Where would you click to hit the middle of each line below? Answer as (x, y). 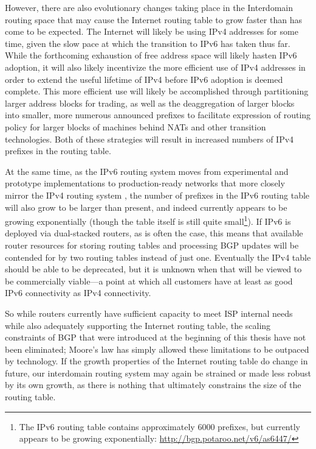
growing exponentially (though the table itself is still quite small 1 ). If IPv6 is (148, 220)
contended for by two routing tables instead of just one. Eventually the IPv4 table (158, 257)
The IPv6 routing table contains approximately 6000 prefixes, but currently (160, 426)
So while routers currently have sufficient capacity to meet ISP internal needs (149, 313)
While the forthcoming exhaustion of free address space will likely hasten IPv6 (151, 55)
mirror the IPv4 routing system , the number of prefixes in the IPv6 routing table (157, 195)
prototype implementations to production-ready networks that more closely (145, 183)
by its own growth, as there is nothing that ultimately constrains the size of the (153, 385)
